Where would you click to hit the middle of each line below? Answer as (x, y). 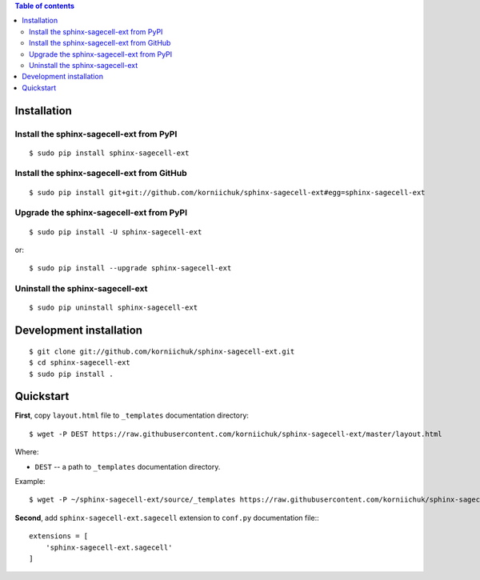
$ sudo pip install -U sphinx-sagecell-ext (116, 232)
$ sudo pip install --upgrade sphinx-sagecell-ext (130, 268)
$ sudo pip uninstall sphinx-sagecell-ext (114, 308)
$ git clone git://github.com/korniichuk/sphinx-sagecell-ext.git (162, 351)
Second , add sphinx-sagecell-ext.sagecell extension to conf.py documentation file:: (167, 518)
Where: (27, 452)
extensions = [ (59, 536)
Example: (30, 481)
